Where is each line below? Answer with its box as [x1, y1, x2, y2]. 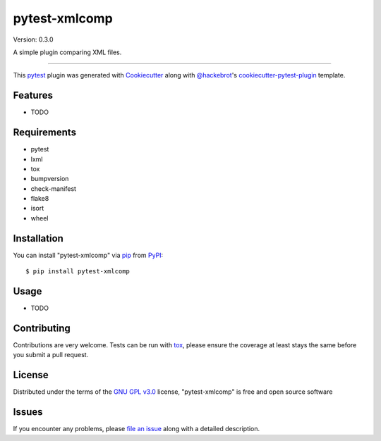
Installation [13, 232, 64, 244]
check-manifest [30, 184, 77, 193]
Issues [13, 406, 43, 418]
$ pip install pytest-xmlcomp [25, 268, 131, 275]
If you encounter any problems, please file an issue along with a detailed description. [13, 425, 260, 433]
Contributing [13, 322, 71, 334]
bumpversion [30, 175, 69, 183]
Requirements [13, 127, 77, 139]
